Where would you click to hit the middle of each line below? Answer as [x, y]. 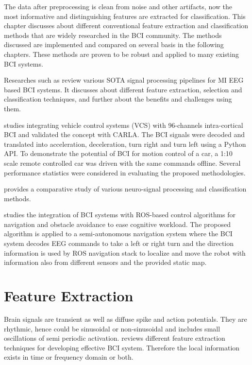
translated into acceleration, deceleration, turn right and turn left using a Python [125, 144]
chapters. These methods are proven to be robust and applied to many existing [121, 54]
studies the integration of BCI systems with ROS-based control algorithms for [120, 215]
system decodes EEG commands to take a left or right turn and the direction [119, 243]
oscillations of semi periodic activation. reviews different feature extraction [115, 338]
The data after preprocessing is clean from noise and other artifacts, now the [118, 6]
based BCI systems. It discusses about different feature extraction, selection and [123, 89]
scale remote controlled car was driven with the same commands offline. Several [122, 163]
